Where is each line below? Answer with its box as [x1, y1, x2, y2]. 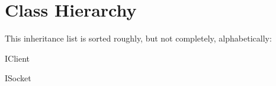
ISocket [5, 72, 31, 84]
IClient [5, 52, 30, 64]
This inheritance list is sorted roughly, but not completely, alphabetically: [5, 32, 272, 44]
